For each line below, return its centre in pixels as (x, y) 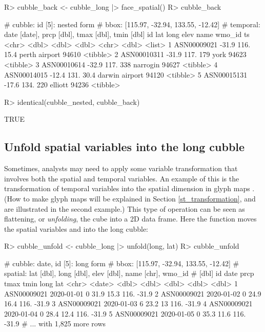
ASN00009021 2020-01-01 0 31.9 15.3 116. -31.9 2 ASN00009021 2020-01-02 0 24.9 (133, 293)
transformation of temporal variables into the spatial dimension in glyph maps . (129, 188)
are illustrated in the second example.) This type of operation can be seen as (125, 208)
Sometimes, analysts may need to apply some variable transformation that (121, 168)
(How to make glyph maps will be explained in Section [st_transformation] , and (130, 198)
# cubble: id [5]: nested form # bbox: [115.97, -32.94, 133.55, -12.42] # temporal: (132, 24)
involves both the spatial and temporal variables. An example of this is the (122, 178)
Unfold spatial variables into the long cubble (125, 147)
